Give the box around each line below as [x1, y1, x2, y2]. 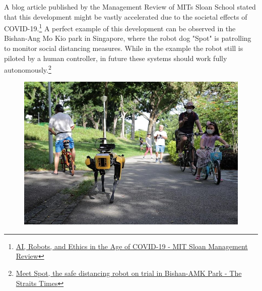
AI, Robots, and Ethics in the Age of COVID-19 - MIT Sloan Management [16, 241, 248, 251]
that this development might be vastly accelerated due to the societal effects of [4, 11, 247, 22]
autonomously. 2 [4, 63, 51, 75]
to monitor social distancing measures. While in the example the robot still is [4, 43, 243, 53]
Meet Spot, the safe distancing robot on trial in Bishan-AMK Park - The [16, 267, 242, 278]
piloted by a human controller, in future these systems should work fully [4, 52, 227, 63]
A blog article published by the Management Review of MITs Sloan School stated [4, 2, 256, 12]
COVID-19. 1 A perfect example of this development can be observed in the [4, 22, 236, 33]
